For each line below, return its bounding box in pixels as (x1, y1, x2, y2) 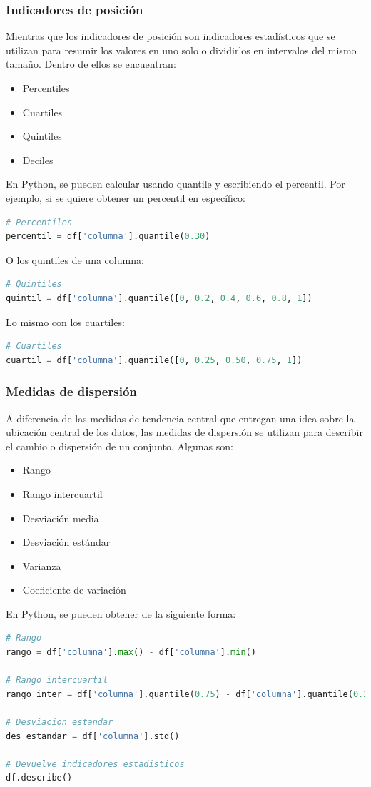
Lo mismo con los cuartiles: (6, 314, 125, 329)
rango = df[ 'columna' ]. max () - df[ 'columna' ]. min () (6, 647, 256, 658)
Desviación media (22, 510, 99, 525)
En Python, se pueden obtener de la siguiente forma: (6, 606, 236, 621)
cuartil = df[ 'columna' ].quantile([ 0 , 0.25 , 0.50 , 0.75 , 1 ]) (6, 355, 303, 365)
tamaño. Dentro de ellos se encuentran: (6, 56, 176, 71)
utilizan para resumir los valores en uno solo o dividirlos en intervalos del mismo (6, 42, 357, 57)
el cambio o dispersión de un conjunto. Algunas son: (6, 438, 233, 453)
